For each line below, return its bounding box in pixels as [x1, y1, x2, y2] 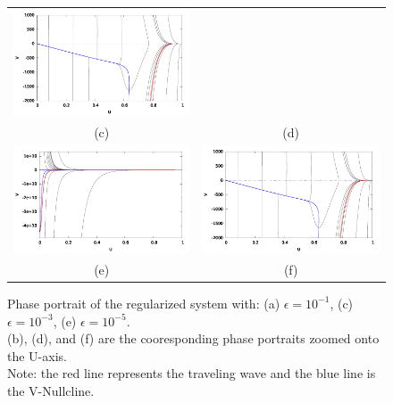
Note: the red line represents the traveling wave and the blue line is [7, 364, 376, 382]
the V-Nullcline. [7, 381, 95, 399]
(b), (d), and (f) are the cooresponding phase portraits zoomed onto [7, 329, 380, 348]
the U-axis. [7, 346, 67, 365]
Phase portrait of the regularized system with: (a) [7, 293, 280, 312]
